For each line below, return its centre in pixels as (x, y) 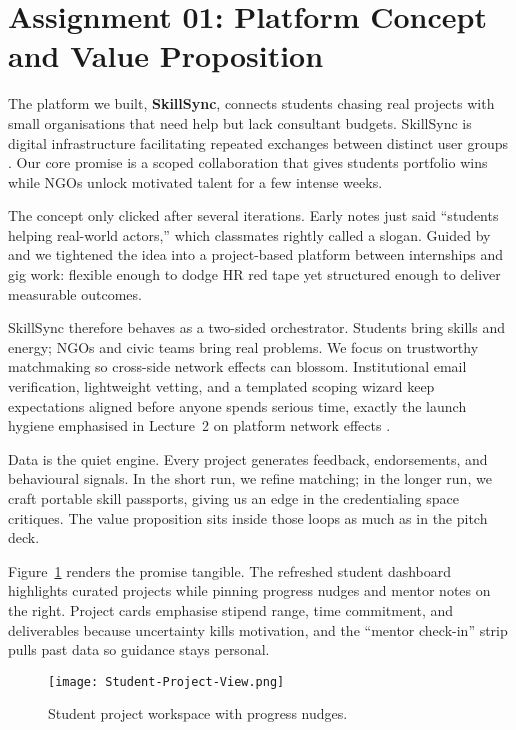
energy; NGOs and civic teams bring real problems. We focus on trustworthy (243, 346)
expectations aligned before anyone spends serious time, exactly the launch (237, 405)
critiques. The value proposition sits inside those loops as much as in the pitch (248, 517)
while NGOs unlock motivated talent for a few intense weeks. (195, 181)
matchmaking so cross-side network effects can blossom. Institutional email (237, 366)
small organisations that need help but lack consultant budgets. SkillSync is (240, 122)
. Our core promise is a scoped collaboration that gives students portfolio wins (248, 162)
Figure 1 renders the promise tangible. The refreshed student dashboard (230, 570)
